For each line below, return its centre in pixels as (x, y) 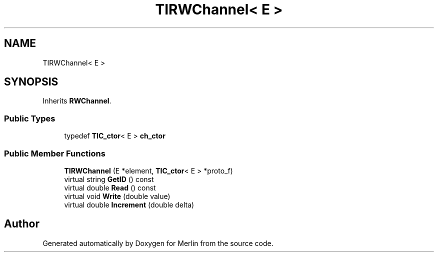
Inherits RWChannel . (77, 101)
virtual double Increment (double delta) (129, 204)
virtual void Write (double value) (117, 196)
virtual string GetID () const (109, 179)
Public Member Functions (55, 153)
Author (22, 224)
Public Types (30, 118)
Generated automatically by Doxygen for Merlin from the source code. (158, 243)
